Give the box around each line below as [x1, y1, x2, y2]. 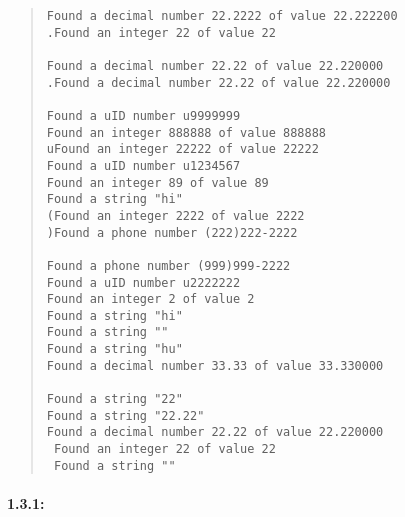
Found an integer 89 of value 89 [46, 175, 269, 190]
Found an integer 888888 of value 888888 [46, 125, 326, 140]
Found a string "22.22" [46, 408, 205, 423]
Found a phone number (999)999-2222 [46, 258, 291, 273]
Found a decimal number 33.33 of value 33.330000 [46, 358, 384, 373]
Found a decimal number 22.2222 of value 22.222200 [46, 9, 398, 23]
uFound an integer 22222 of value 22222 [46, 142, 319, 157]
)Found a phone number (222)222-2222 [46, 225, 298, 240]
